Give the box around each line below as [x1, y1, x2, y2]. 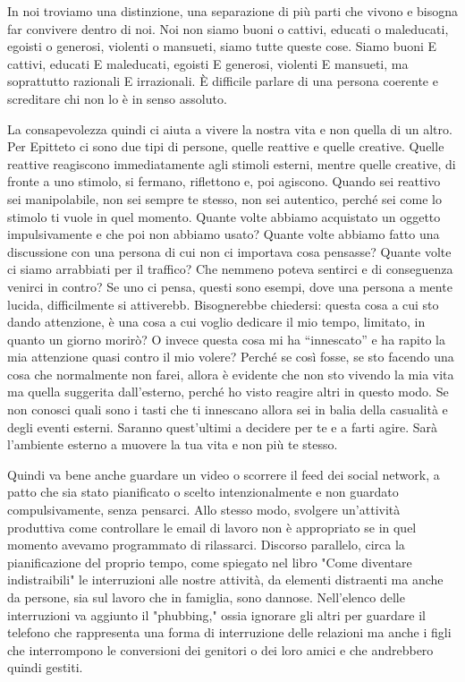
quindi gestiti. [7, 658, 83, 677]
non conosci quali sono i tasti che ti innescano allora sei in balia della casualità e [7, 400, 448, 419]
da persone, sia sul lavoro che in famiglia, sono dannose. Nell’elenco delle [7, 588, 405, 606]
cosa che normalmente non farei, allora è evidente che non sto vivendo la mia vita [7, 364, 454, 383]
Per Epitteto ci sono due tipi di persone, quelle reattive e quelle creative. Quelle [7, 137, 444, 156]
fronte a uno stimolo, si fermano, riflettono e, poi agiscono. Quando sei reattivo [7, 172, 441, 191]
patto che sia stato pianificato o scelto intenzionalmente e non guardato [7, 482, 399, 501]
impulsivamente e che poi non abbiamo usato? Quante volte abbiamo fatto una [7, 225, 440, 243]
